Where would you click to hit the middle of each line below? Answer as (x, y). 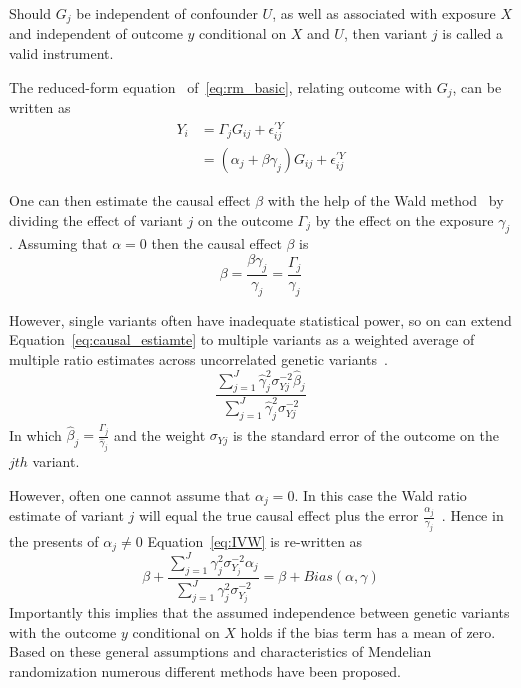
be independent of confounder (167, 13)
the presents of (54, 540)
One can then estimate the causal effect (130, 199)
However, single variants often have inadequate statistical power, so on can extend (260, 319)
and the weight (160, 434)
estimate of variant (66, 515)
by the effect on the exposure (404, 219)
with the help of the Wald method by (385, 199)
